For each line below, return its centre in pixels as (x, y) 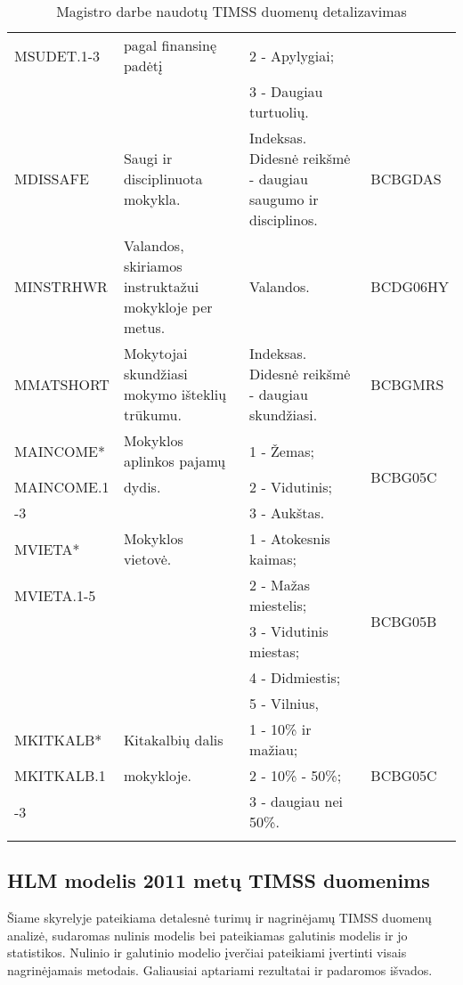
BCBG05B (404, 621)
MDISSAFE (52, 179)
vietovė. (147, 559)
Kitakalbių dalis (173, 739)
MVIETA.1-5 (55, 595)
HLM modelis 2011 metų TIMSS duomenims (219, 880)
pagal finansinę (170, 45)
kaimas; (273, 559)
